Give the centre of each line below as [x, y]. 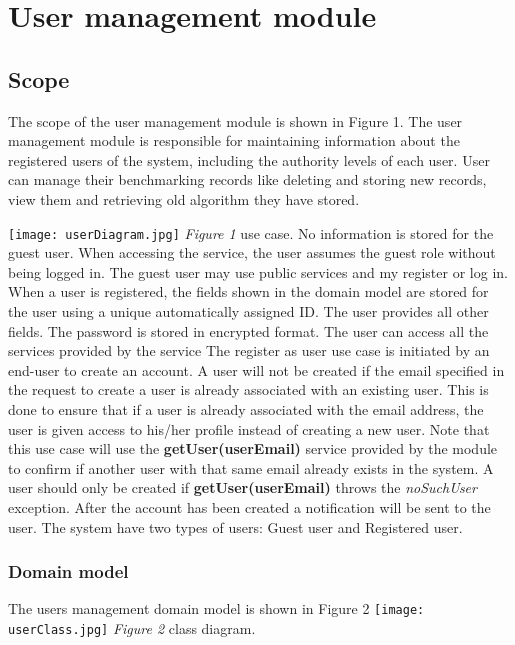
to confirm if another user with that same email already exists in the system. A [251, 467]
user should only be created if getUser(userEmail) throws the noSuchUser [242, 487]
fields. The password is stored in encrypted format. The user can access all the [248, 330]
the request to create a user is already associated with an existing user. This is [248, 389]
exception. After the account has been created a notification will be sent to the [249, 506]
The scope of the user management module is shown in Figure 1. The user [235, 120]
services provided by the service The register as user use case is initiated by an [249, 350]
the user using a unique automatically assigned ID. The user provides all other [248, 310]
